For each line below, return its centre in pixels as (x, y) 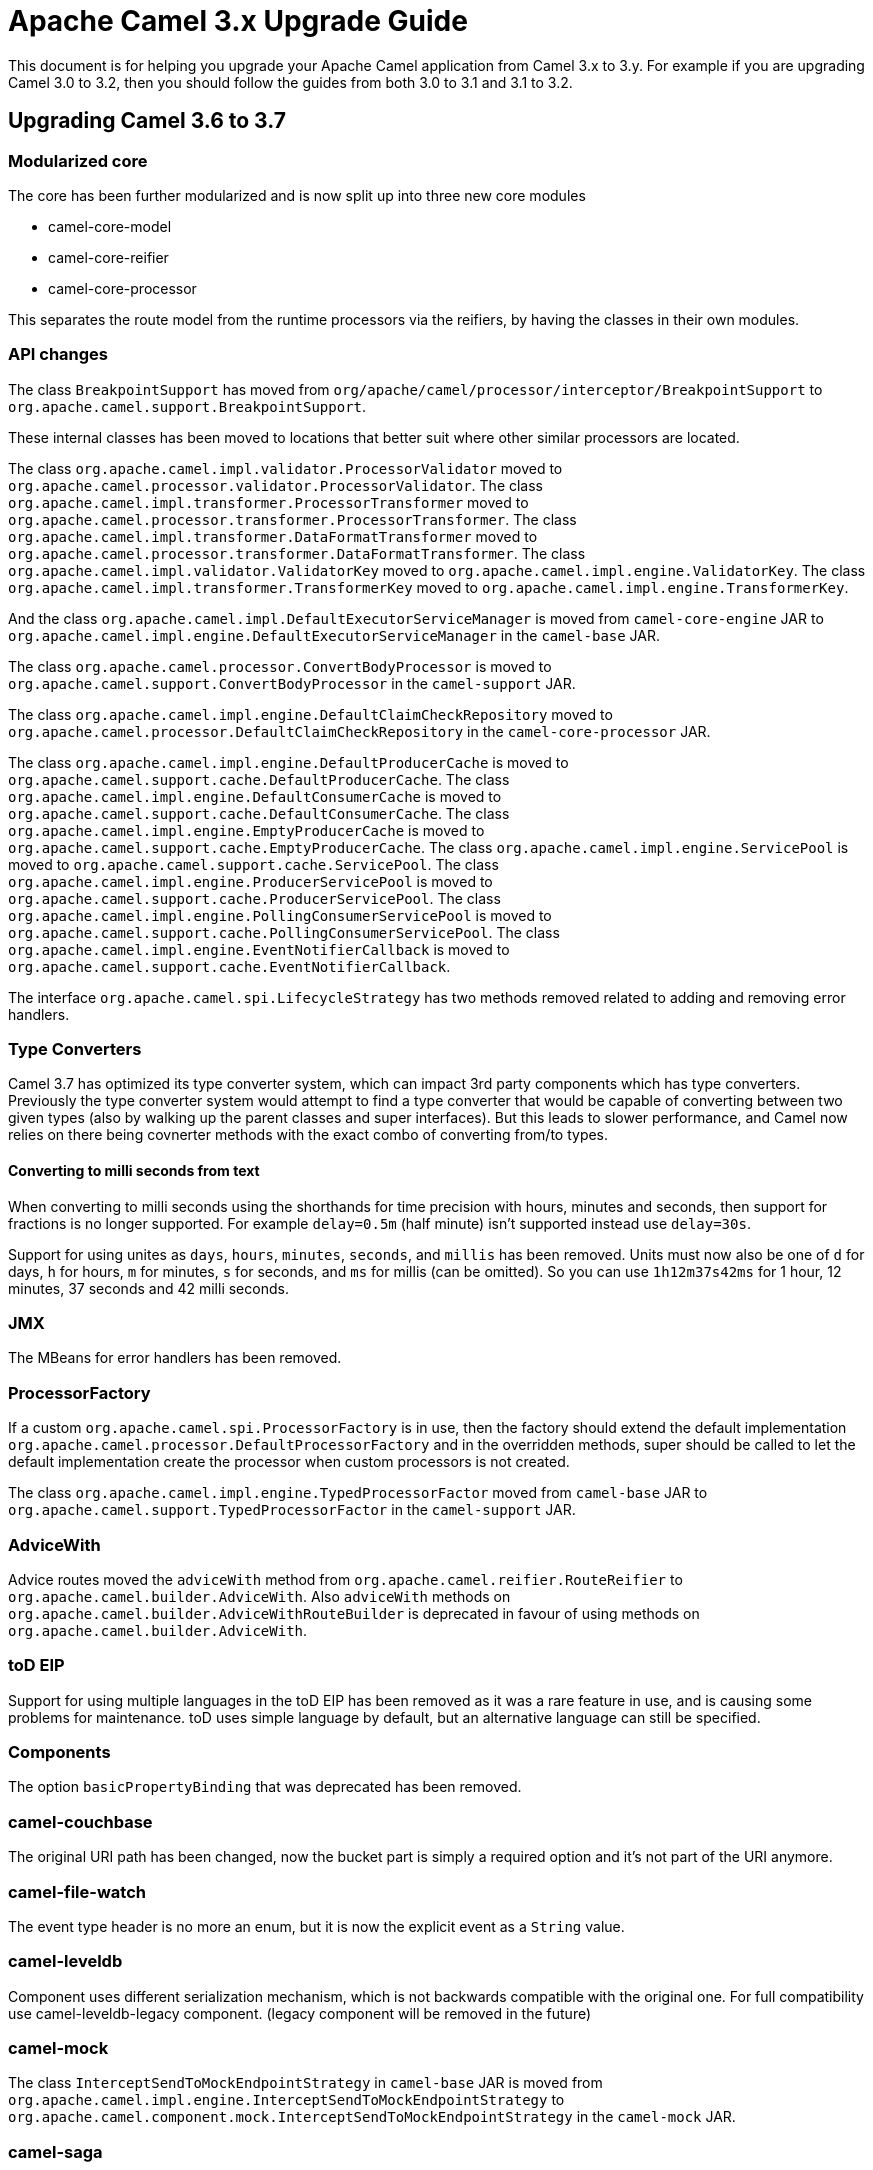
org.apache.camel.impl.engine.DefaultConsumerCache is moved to (255, 796)
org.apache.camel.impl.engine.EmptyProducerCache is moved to (246, 830)
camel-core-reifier (108, 257)
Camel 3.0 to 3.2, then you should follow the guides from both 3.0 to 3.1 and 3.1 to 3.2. (290, 82)
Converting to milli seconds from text (134, 1171)
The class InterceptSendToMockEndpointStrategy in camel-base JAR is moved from (305, 2083)
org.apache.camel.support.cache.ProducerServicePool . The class (254, 898)
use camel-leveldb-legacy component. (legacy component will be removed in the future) (300, 2013)
